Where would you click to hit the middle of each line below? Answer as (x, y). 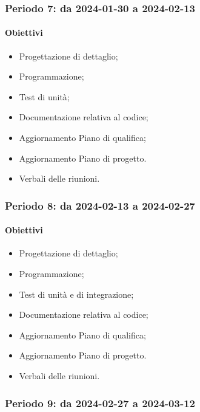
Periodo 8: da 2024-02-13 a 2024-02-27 (100, 205)
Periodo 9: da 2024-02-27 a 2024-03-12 (100, 403)
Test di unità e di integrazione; (76, 294)
